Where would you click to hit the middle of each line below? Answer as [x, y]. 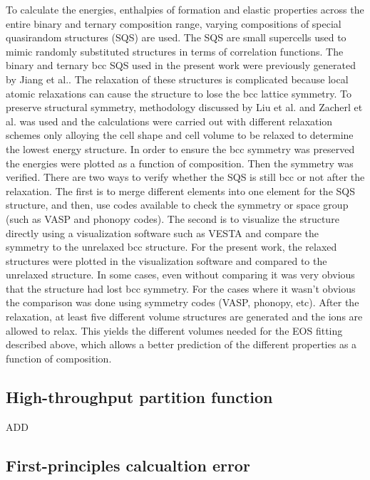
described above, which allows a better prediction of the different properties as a [181, 344]
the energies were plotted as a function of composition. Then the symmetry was [180, 163]
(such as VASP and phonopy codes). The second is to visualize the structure [173, 218]
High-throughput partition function [139, 396]
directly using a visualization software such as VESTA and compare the [162, 233]
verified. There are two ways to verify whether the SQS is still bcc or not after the [185, 177]
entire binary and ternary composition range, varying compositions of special [174, 23]
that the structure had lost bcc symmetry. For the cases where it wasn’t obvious [181, 288]
